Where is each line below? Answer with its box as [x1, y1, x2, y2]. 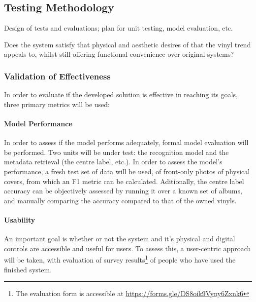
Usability [4, 214, 35, 225]
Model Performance [4, 118, 72, 128]
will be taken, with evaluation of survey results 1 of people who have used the [4, 253, 236, 264]
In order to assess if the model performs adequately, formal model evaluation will [4, 137, 249, 148]
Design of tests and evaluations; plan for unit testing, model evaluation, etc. [4, 23, 233, 33]
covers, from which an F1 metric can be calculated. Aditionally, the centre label [4, 176, 244, 186]
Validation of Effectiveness [4, 70, 111, 82]
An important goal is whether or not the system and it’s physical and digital [4, 233, 235, 244]
